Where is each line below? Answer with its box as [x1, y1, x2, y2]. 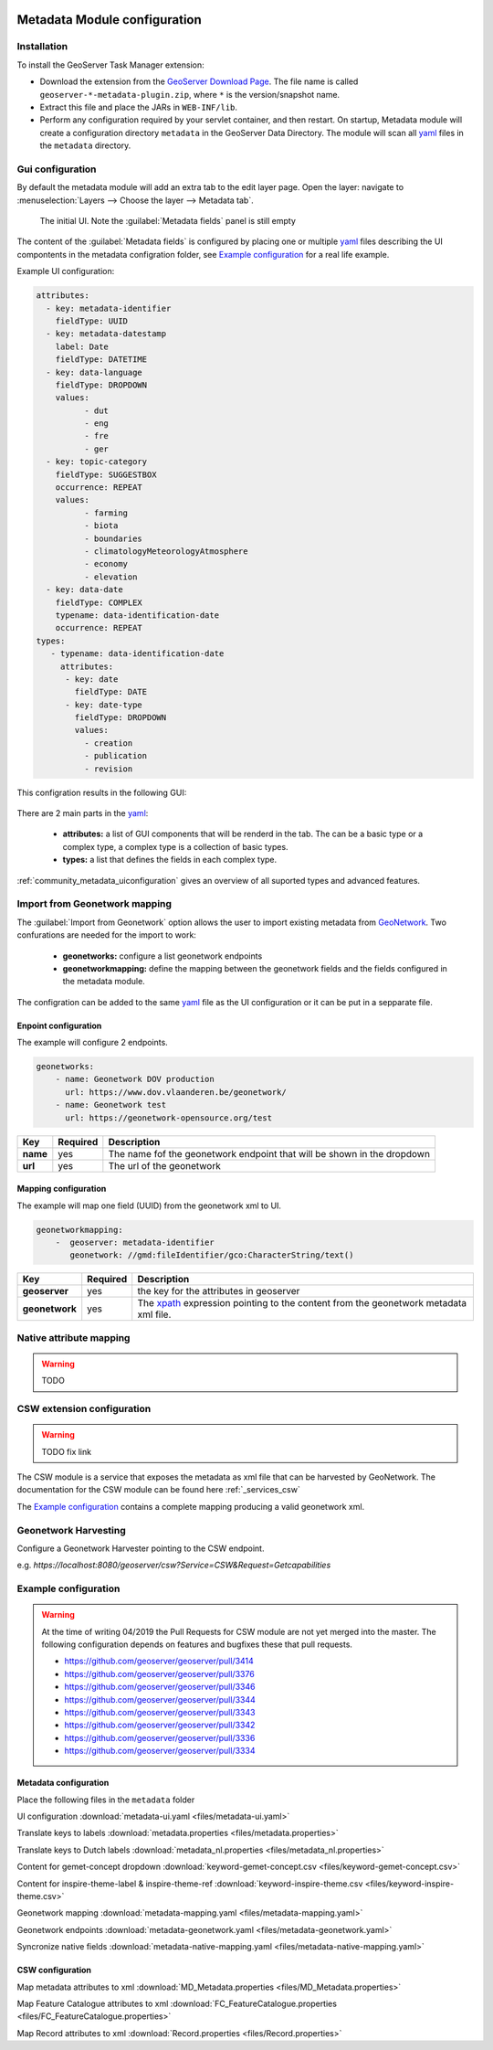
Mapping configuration [16, 1184, 107, 1195]
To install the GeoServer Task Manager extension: [16, 59, 205, 70]
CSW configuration [16, 1965, 91, 1976]
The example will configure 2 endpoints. [16, 1037, 168, 1048]
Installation [16, 40, 68, 53]
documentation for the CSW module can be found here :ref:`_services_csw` [16, 1484, 300, 1495]
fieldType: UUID [55, 315, 128, 326]
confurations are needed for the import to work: [16, 929, 196, 940]
